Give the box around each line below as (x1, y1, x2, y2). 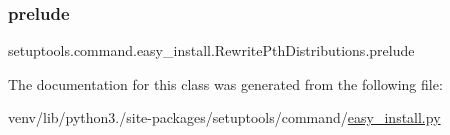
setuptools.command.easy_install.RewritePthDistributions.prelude (8, 40, 415, 61)
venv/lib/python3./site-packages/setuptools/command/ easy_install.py (8, 107, 441, 128)
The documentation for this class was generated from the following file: (8, 73, 443, 94)
